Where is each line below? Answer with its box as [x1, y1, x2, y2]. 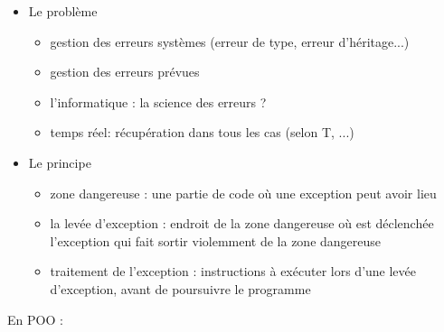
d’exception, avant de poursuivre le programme [50, 279, 311, 298]
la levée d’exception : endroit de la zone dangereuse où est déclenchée [50, 214, 434, 233]
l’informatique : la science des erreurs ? [50, 92, 267, 111]
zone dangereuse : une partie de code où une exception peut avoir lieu [50, 183, 437, 202]
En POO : [7, 309, 63, 328]
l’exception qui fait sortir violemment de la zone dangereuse [50, 231, 382, 250]
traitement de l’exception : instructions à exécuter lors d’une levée [50, 262, 417, 281]
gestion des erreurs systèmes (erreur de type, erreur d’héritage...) [50, 32, 410, 51]
